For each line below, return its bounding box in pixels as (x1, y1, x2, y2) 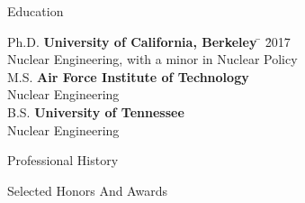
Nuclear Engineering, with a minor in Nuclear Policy (7, 50, 298, 69)
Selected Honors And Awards (7, 180, 167, 199)
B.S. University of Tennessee (7, 102, 184, 121)
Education (7, 2, 64, 20)
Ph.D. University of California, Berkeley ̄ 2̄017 (7, 32, 291, 51)
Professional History (7, 151, 119, 170)
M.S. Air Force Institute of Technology (7, 67, 249, 86)
